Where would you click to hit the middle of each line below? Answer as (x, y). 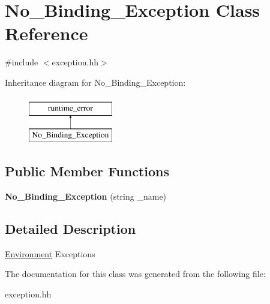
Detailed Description (70, 228)
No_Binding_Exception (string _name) (86, 196)
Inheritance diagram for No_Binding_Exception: (95, 82)
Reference (46, 33)
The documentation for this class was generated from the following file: (135, 274)
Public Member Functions (87, 171)
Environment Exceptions (50, 253)
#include (22, 62)
